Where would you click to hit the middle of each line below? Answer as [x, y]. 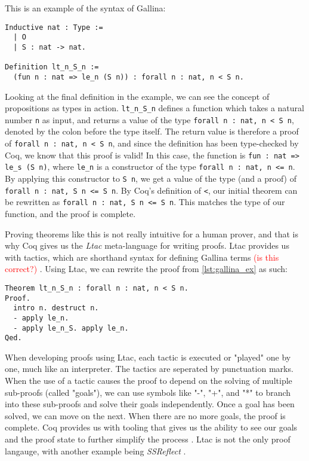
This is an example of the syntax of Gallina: [85, 8]
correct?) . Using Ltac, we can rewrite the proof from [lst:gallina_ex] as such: [146, 269]
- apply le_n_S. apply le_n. [71, 328]
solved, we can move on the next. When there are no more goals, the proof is [145, 415]
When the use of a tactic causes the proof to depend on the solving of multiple [149, 381]
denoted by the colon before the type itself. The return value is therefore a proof [152, 131]
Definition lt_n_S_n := [52, 67]
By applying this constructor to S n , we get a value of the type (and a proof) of [151, 178]
